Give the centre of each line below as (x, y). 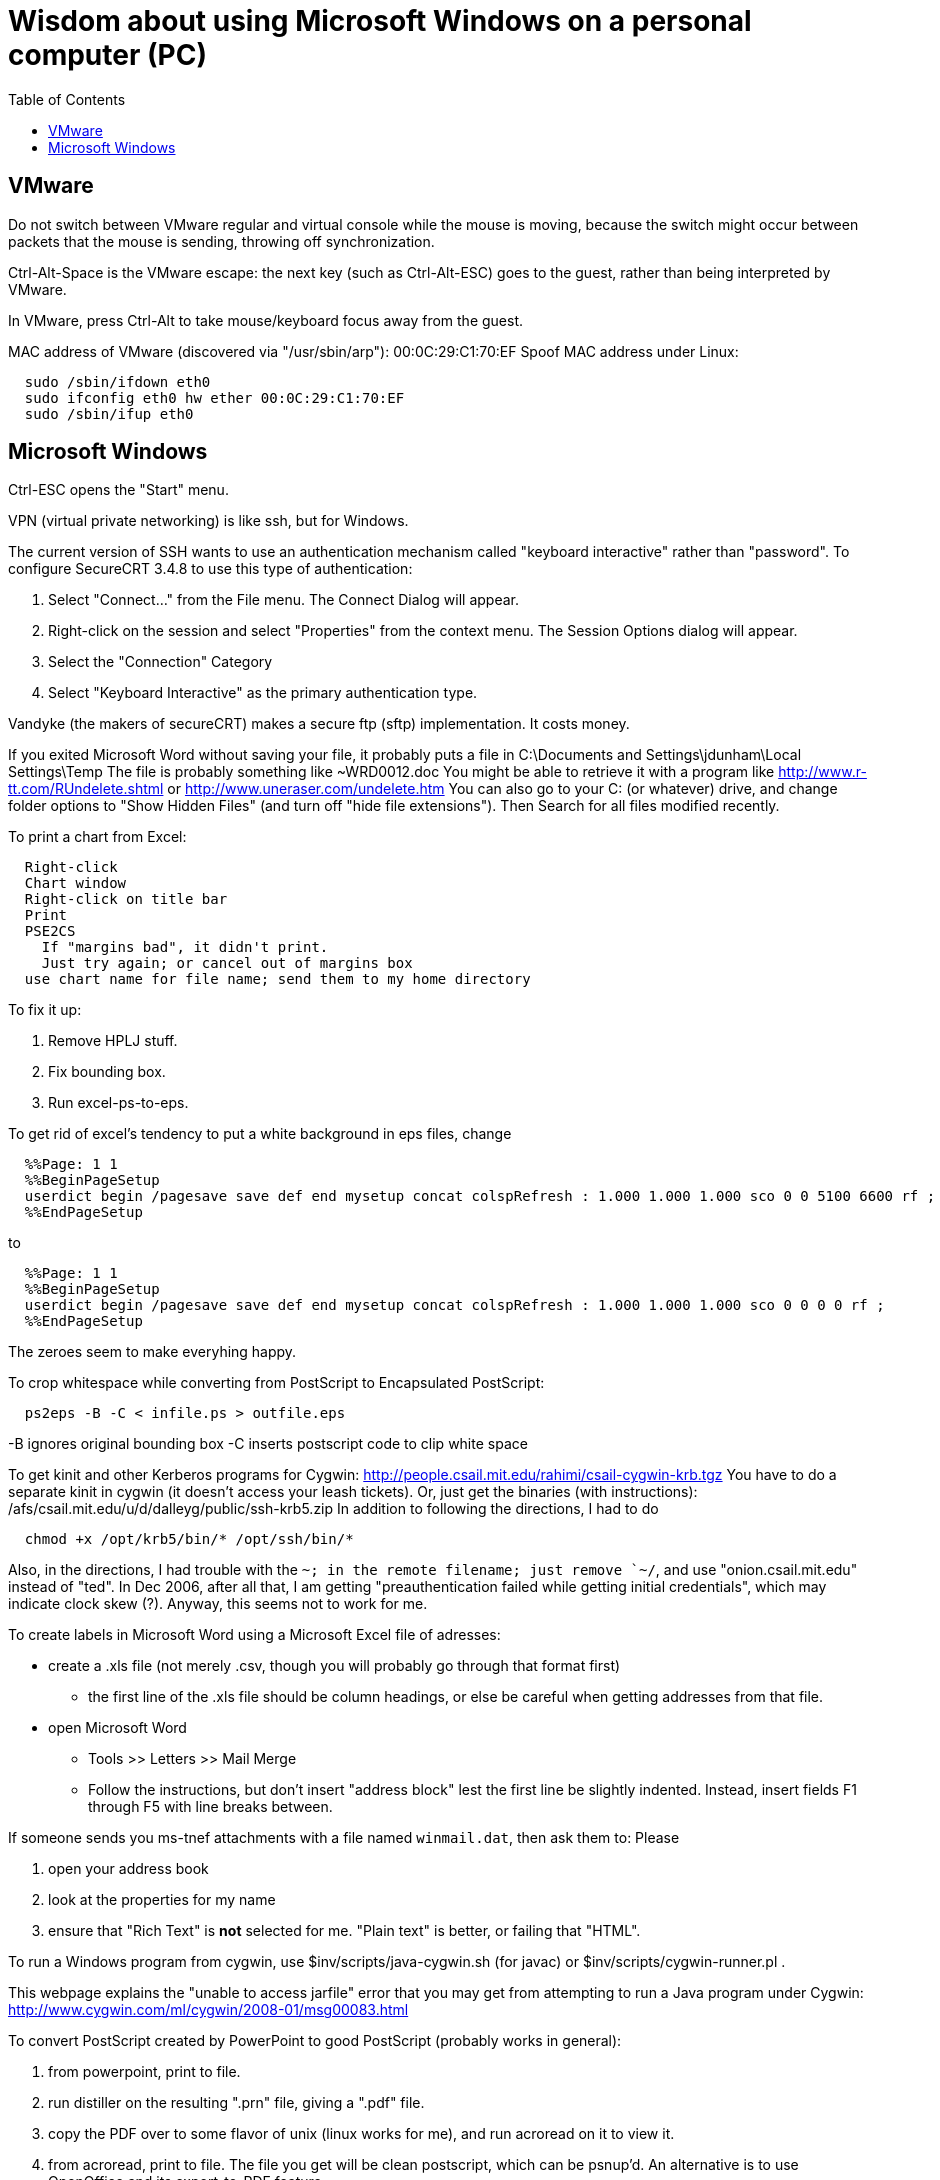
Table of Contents (67, 99)
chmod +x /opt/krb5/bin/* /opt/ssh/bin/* (189, 1539)
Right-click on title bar (126, 899)
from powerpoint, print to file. (144, 2072)
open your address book (128, 1869)
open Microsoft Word (117, 1728)
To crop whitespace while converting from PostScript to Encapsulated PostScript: (276, 1383)
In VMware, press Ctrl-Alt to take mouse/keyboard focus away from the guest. (266, 320)
